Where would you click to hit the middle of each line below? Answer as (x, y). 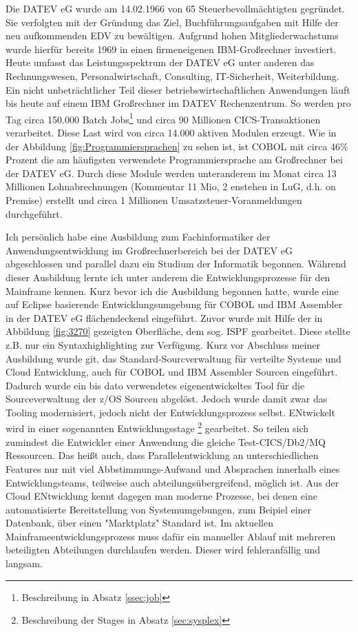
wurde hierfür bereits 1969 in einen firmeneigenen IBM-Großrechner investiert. (171, 49)
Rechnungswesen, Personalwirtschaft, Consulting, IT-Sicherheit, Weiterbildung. (172, 75)
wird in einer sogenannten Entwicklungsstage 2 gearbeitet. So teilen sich (157, 427)
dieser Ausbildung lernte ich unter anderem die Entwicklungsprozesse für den (168, 277)
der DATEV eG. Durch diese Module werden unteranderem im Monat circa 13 (171, 173)
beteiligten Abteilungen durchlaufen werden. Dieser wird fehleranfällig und (163, 550)
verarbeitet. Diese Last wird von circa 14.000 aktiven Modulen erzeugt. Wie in (171, 132)
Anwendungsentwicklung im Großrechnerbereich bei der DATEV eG (149, 250)
